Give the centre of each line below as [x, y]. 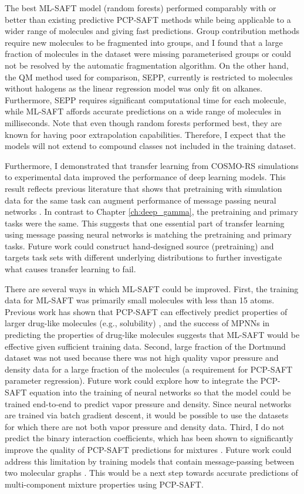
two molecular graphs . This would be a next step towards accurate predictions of [151, 473]
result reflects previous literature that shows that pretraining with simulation [143, 188]
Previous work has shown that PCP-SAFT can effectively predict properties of [146, 311]
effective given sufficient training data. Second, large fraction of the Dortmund [145, 346]
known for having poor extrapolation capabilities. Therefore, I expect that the [145, 134]
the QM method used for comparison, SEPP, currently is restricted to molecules [149, 77]
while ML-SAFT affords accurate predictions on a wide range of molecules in [143, 111]
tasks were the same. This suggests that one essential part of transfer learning [145, 223]
